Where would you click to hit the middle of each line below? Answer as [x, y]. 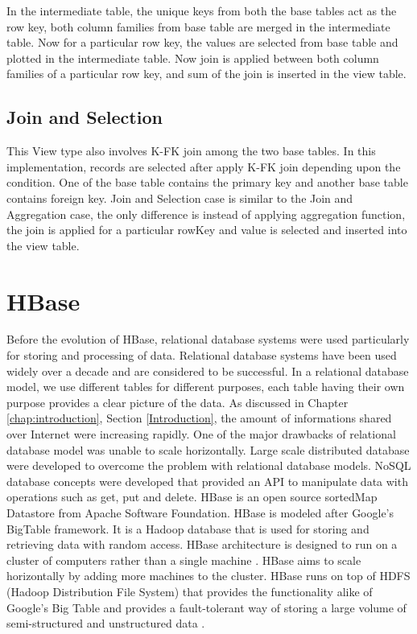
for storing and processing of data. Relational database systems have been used [202, 355]
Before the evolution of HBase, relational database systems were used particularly [208, 339]
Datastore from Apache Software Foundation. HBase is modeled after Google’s [200, 512]
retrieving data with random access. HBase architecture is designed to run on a [202, 544]
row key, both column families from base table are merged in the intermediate [198, 26]
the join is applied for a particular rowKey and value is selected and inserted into [207, 230]
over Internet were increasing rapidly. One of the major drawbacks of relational [201, 434]
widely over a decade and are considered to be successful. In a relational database [208, 371]
